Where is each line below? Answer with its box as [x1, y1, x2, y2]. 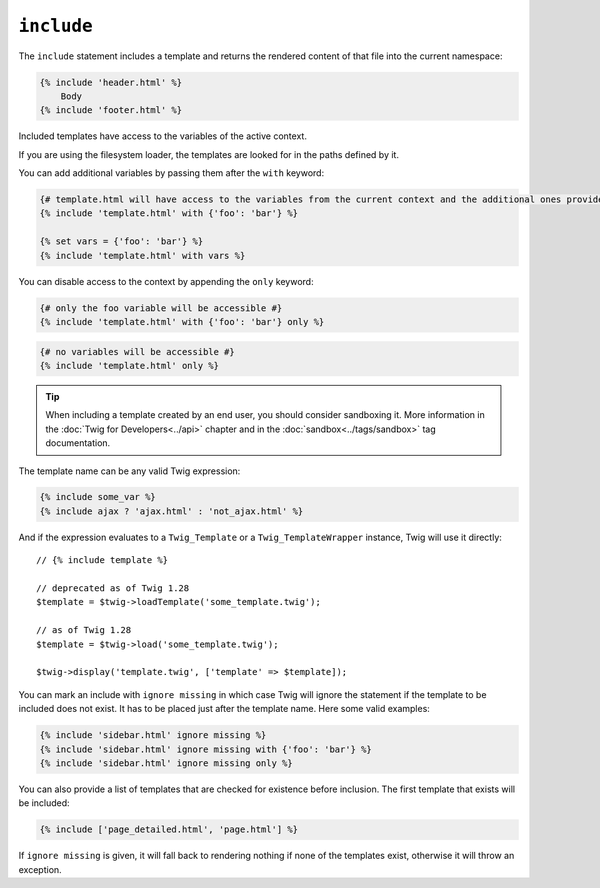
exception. [18, 863, 62, 875]
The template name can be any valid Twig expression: [18, 465, 241, 477]
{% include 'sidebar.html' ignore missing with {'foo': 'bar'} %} [39, 743, 372, 755]
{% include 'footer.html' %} [39, 105, 183, 116]
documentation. [45, 437, 111, 449]
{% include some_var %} [39, 491, 157, 503]
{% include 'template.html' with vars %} [39, 250, 246, 261]
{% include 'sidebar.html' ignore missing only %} [39, 757, 294, 769]
